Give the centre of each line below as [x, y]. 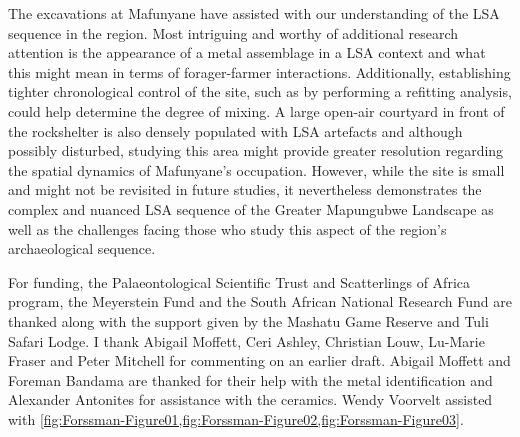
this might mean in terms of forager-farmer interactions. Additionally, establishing [259, 71]
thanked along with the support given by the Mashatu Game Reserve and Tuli [248, 320]
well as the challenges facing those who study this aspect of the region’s [227, 228]
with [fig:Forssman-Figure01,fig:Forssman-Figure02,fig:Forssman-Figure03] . [236, 418]
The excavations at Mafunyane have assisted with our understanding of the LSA [254, 13]
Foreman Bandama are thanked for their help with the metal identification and [250, 379]
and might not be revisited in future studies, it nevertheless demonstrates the [245, 189]
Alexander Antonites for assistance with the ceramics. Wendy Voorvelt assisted [250, 399]
